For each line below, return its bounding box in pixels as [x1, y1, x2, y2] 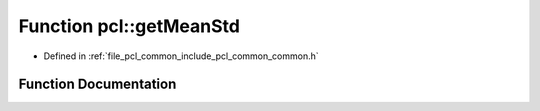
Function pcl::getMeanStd [18, 15, 240, 37]
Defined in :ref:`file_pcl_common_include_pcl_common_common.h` [43, 50, 319, 62]
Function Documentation [18, 76, 177, 93]
